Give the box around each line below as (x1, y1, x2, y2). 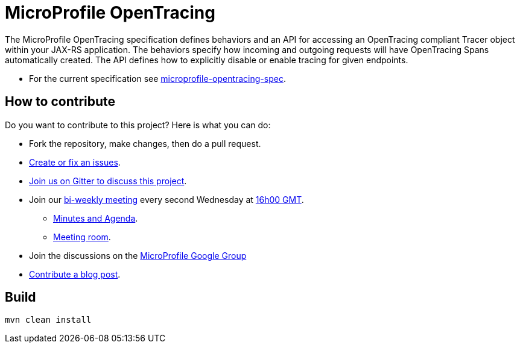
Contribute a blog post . (29, 269, 121, 279)
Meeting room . (53, 231, 111, 242)
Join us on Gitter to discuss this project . (29, 175, 187, 186)
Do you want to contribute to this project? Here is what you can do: (5, 119, 271, 130)
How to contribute (5, 94, 116, 110)
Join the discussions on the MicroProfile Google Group (29, 250, 247, 261)
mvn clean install (5, 315, 92, 325)
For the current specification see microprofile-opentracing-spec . (29, 73, 286, 84)
